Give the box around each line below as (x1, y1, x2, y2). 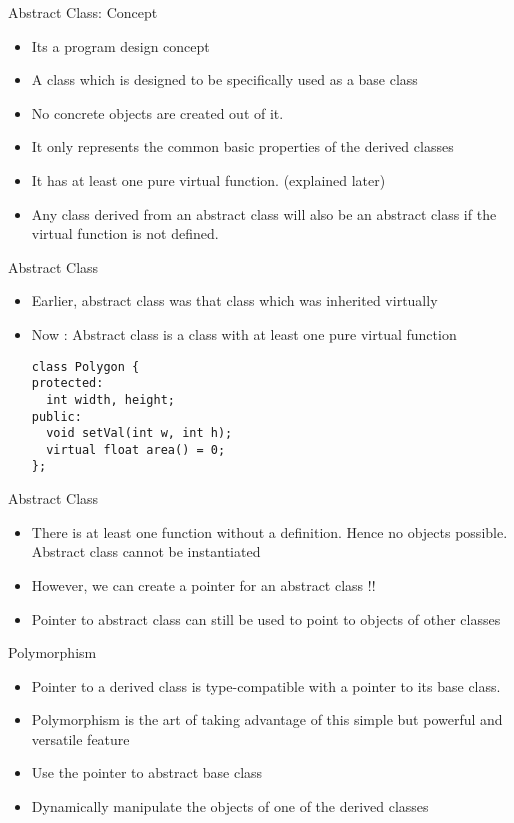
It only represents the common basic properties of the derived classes (31, 136, 454, 157)
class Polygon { (31, 359, 140, 374)
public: (31, 409, 82, 424)
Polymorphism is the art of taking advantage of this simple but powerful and (31, 709, 503, 730)
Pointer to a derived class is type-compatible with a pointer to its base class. (31, 675, 501, 696)
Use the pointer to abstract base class (31, 762, 263, 783)
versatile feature (31, 728, 130, 749)
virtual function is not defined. (31, 223, 219, 244)
